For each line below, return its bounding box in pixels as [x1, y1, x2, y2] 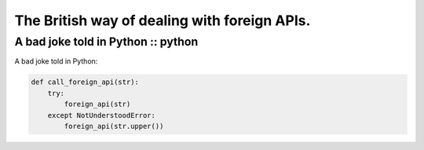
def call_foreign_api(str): [31, 78, 139, 86]
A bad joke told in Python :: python [14, 35, 199, 49]
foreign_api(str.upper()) [64, 122, 164, 130]
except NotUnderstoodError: [47, 111, 156, 119]
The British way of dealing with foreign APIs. [14, 12, 311, 29]
